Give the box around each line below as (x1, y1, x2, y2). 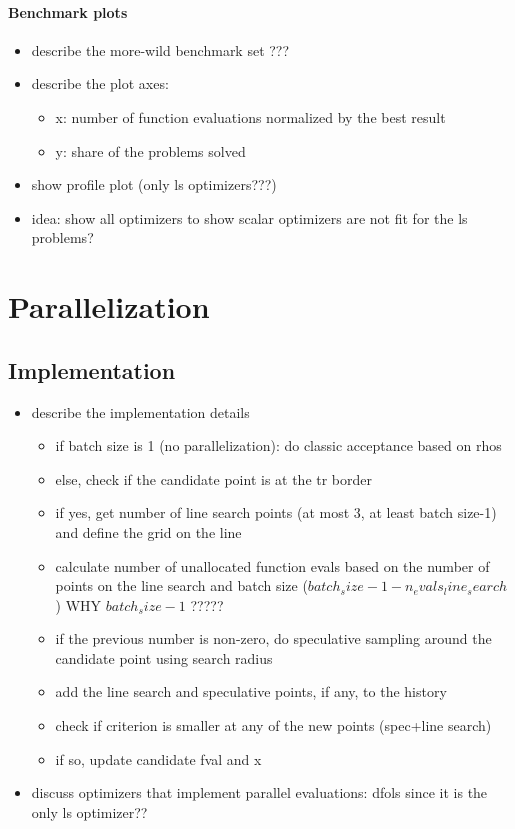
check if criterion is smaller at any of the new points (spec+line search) (55, 715, 492, 736)
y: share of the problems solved (55, 140, 246, 161)
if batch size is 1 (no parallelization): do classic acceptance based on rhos (55, 435, 502, 456)
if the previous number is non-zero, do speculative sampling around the (55, 628, 492, 649)
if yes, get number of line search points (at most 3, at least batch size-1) (55, 502, 497, 523)
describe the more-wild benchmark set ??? (31, 39, 290, 60)
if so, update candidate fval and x (55, 748, 262, 769)
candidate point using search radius (55, 647, 273, 668)
